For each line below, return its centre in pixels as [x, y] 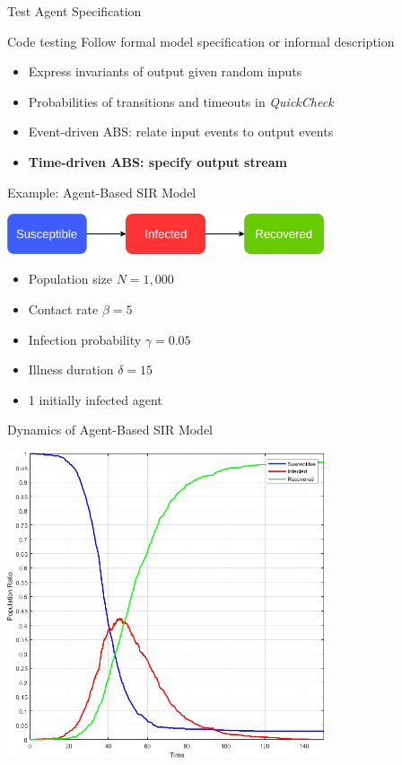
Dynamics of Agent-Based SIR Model [110, 430]
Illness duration [71, 369]
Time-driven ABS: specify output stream [157, 161]
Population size [70, 279]
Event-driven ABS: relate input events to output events [181, 132]
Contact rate [63, 309]
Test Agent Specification [74, 11]
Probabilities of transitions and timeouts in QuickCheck [181, 101]
